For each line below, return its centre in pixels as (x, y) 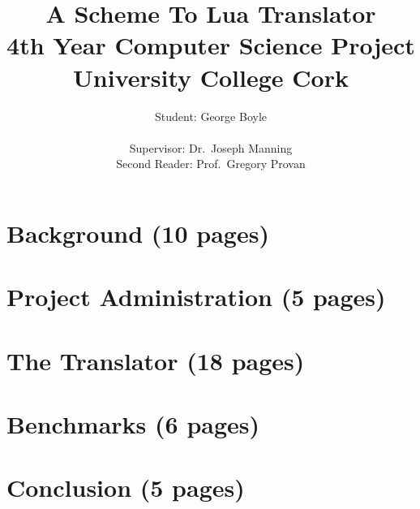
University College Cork (211, 77)
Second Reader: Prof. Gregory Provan (211, 164)
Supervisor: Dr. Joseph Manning (211, 147)
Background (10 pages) (138, 233)
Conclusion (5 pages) (126, 487)
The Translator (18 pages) (156, 360)
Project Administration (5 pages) (196, 297)
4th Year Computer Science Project (211, 45)
